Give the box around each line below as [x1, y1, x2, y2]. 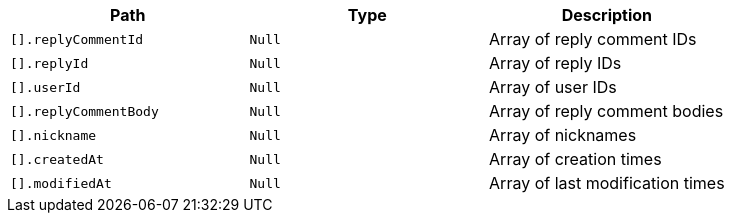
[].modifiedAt [10, 175, 112, 191]
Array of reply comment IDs [489, 29, 697, 49]
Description [561, 5, 653, 25]
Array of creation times [489, 149, 662, 169]
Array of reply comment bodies [489, 101, 724, 121]
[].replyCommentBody [10, 103, 159, 119]
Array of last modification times [489, 173, 725, 193]
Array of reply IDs [489, 53, 622, 73]
